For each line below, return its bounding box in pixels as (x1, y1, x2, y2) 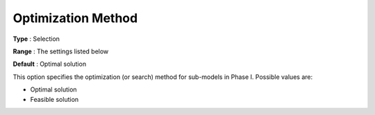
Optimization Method (12, 10, 138, 26)
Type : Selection (12, 35, 60, 43)
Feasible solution (30, 95, 79, 103)
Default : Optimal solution (12, 60, 87, 69)
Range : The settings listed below (12, 47, 109, 55)
